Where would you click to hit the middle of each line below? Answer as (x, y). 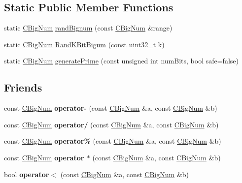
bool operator (27, 174)
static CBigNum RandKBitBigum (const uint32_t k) (84, 44)
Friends (23, 87)
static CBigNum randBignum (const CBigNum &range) (88, 28)
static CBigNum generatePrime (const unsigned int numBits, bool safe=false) (121, 61)
